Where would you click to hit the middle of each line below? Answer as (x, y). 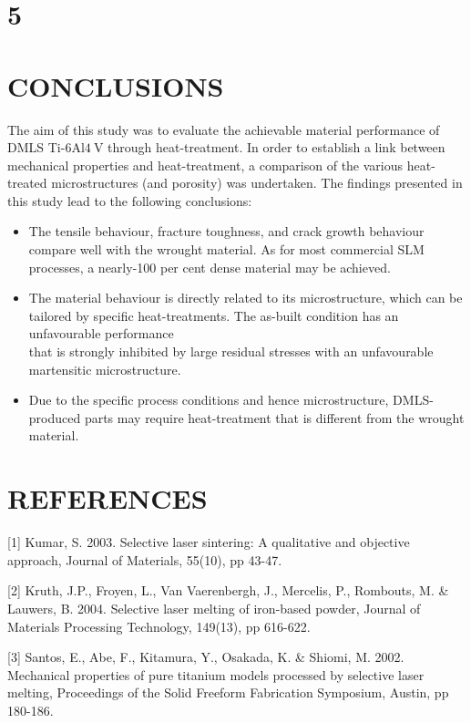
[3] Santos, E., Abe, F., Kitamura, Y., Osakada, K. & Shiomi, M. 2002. (206, 657)
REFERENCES (108, 498)
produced (55, 417)
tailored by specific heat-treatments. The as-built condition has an (214, 315)
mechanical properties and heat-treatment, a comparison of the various (205, 165)
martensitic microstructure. (105, 369)
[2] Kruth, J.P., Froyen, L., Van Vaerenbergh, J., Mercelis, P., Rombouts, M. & (228, 590)
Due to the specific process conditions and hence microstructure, (209, 400)
